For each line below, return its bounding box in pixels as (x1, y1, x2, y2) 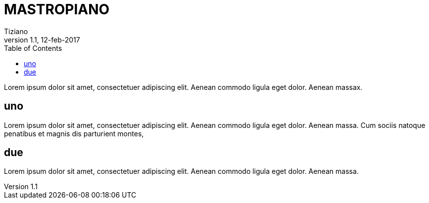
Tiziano (4, 27, 28, 36)
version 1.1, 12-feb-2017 (4, 35, 80, 44)
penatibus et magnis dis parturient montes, (4, 129, 144, 138)
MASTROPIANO (4, 1, 110, 18)
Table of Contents (4, 43, 62, 52)
